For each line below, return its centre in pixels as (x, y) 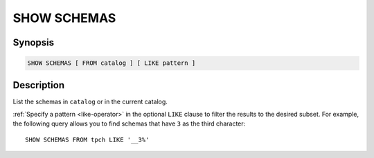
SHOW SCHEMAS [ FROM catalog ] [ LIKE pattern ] (112, 63)
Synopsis (34, 42)
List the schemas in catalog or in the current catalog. (90, 101)
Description (39, 85)
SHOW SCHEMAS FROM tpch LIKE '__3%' (87, 139)
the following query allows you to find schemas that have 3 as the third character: (129, 124)
